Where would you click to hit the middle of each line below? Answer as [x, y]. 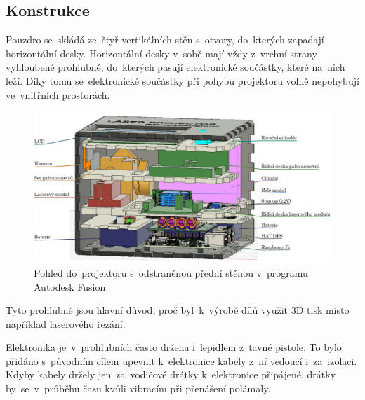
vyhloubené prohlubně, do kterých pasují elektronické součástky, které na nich [175, 67]
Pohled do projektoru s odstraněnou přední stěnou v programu [171, 272]
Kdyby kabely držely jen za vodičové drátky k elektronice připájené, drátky [171, 374]
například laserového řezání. [66, 323]
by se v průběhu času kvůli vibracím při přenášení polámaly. [138, 388]
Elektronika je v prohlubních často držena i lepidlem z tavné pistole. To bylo [174, 347]
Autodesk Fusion [70, 286]
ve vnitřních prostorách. [58, 94]
